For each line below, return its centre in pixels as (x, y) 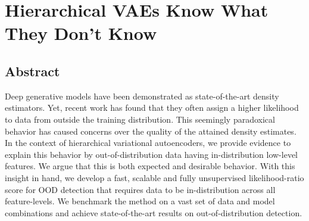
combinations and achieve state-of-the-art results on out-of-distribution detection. (154, 212)
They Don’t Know (81, 33)
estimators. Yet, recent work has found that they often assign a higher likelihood (152, 108)
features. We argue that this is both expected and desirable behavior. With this (150, 166)
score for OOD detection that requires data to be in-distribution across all (140, 189)
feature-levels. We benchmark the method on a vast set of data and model (140, 201)
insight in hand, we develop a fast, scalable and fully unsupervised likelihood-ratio (154, 177)
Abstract (32, 71)
